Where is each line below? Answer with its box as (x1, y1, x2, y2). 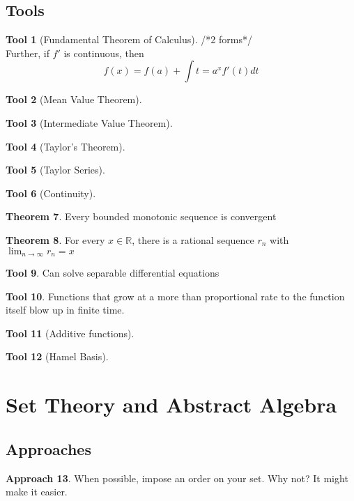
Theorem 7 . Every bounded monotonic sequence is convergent (6, 209, 277, 224)
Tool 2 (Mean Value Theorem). (6, 92, 142, 107)
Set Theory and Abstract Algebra (6, 390, 337, 419)
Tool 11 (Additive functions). (6, 325, 134, 340)
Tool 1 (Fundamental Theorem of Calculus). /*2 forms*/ (6, 32, 252, 47)
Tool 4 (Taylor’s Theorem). (6, 139, 125, 153)
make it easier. (6, 484, 68, 499)
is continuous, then (63, 45, 144, 60)
